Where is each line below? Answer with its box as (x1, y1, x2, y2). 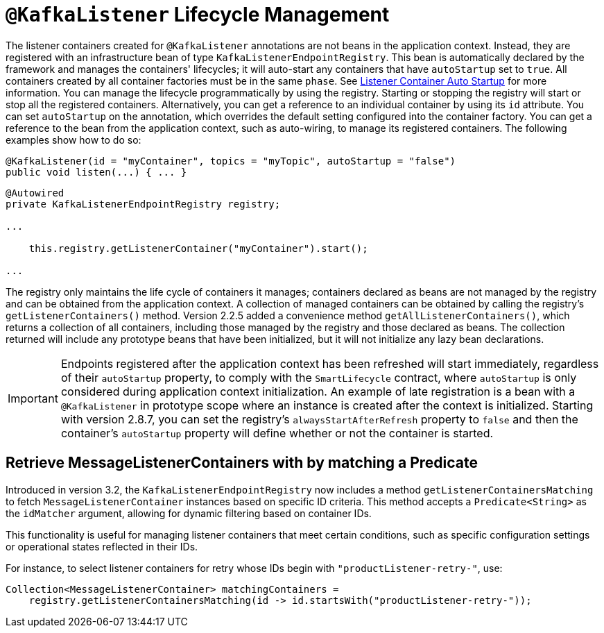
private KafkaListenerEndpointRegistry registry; (6, 198, 281, 210)
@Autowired (6, 187, 64, 199)
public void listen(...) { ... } (6, 166, 187, 178)
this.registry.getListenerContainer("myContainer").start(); (28, 242, 368, 254)
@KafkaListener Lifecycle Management (6, 3, 390, 26)
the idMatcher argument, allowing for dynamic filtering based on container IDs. (6, 507, 372, 519)
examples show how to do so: (6, 133, 141, 146)
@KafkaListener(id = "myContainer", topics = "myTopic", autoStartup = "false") (6, 155, 456, 167)
